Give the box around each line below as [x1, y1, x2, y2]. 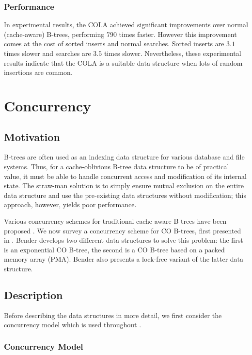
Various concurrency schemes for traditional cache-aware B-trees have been [4, 215, 227, 226]
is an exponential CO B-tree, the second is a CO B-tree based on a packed [4, 244, 225, 254]
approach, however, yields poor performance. [4, 199, 137, 210]
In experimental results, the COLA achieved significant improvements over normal [4, 19, 248, 30]
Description [4, 287, 63, 302]
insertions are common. [4, 67, 73, 77]
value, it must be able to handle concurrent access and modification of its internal [4, 171, 247, 181]
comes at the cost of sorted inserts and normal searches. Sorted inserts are [4, 38, 224, 49]
